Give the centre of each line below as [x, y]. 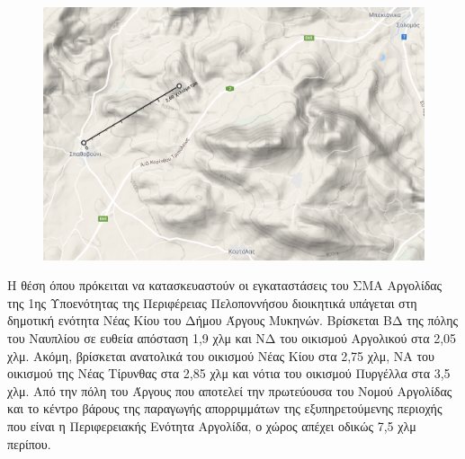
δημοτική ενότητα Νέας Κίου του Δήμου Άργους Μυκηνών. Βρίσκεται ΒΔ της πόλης [233, 320]
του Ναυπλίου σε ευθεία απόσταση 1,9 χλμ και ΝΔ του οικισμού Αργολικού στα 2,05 [232, 337]
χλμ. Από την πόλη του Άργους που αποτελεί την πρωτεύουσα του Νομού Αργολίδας [230, 390]
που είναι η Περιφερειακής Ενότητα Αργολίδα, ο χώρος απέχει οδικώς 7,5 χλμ [212, 425]
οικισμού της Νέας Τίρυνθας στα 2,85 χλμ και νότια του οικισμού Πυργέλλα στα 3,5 [229, 373]
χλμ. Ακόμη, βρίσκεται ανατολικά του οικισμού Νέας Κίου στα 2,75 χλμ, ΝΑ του [221, 355]
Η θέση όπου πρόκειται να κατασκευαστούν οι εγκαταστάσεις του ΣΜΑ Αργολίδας [225, 285]
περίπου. [29, 443]
